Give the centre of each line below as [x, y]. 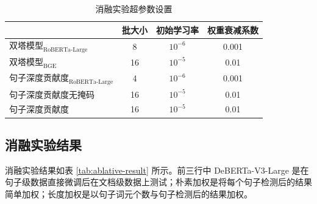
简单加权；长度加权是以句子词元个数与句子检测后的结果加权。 [129, 193]
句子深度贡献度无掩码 [52, 94]
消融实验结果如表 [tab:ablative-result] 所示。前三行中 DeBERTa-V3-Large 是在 [157, 170]
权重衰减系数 [233, 29]
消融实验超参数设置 [134, 8]
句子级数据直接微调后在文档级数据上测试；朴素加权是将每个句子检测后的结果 [158, 182]
